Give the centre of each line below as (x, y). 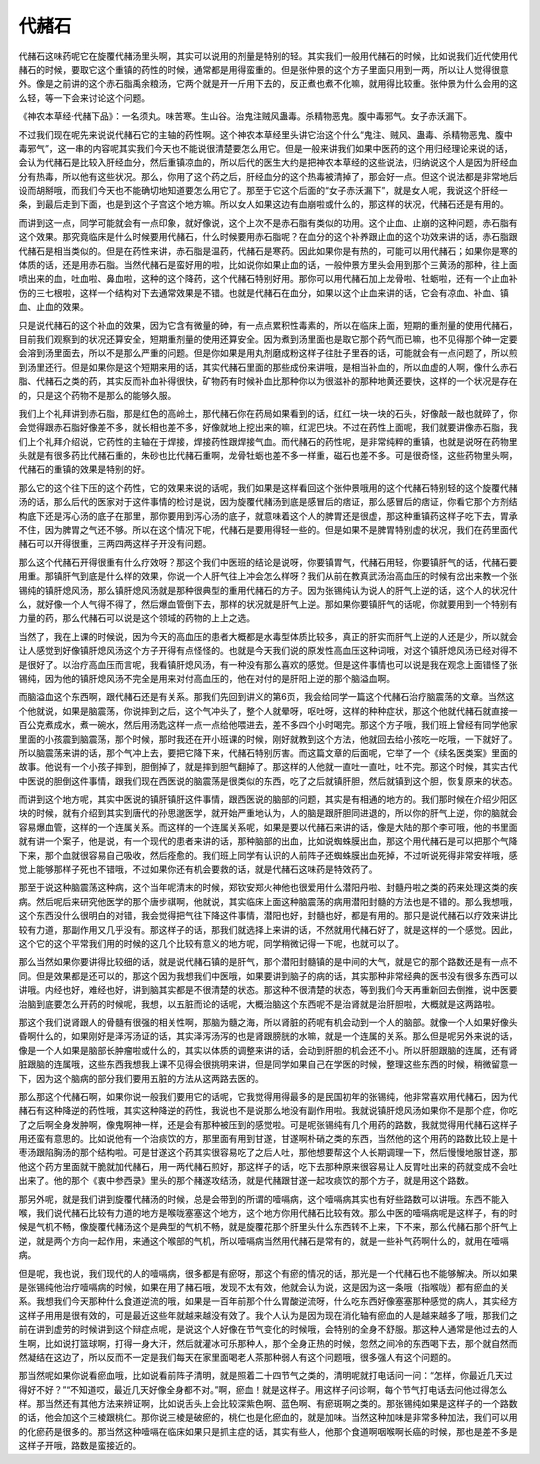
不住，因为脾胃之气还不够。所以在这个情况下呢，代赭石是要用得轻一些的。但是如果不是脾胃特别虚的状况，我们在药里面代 (268, 530)
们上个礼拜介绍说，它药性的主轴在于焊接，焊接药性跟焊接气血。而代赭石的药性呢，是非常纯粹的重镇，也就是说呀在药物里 (268, 441)
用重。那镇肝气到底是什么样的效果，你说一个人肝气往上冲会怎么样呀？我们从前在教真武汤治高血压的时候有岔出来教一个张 (268, 576)
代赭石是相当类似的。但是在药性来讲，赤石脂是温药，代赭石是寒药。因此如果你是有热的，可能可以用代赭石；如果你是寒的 (268, 251)
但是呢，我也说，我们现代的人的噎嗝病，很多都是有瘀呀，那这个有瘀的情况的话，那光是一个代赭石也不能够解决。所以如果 (268, 1273)
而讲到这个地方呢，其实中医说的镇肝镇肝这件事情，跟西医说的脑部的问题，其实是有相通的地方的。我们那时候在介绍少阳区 (268, 799)
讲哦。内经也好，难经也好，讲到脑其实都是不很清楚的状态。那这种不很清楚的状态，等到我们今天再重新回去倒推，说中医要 (268, 990)
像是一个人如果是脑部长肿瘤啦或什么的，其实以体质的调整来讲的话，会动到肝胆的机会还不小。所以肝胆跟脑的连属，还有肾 (268, 1050)
